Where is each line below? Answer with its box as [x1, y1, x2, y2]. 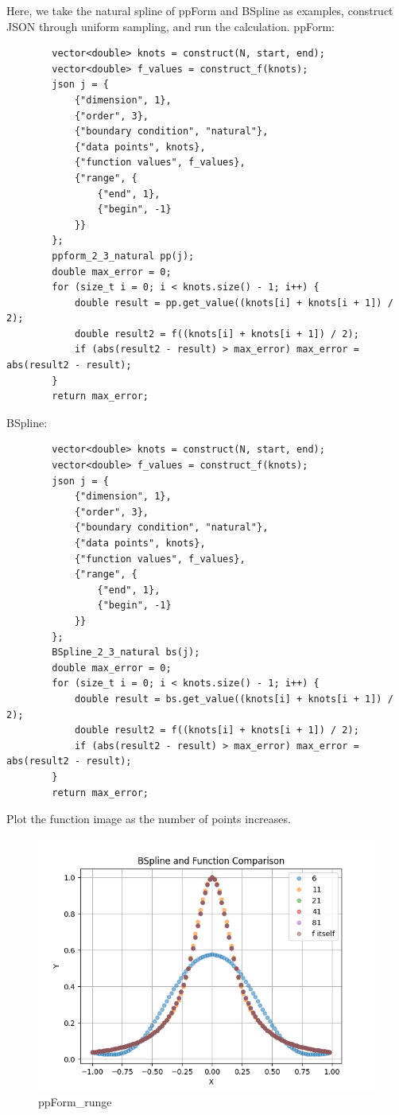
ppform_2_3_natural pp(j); [52, 250, 195, 262]
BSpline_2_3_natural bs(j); [52, 647, 200, 659]
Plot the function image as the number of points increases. [6, 810, 291, 827]
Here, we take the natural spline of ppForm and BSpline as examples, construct [6, 2, 393, 18]
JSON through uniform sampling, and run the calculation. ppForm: [6, 17, 335, 34]
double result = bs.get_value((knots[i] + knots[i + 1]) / [74, 693, 393, 705]
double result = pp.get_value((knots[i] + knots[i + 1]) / [74, 297, 393, 309]
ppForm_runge [38, 1094, 112, 1110]
